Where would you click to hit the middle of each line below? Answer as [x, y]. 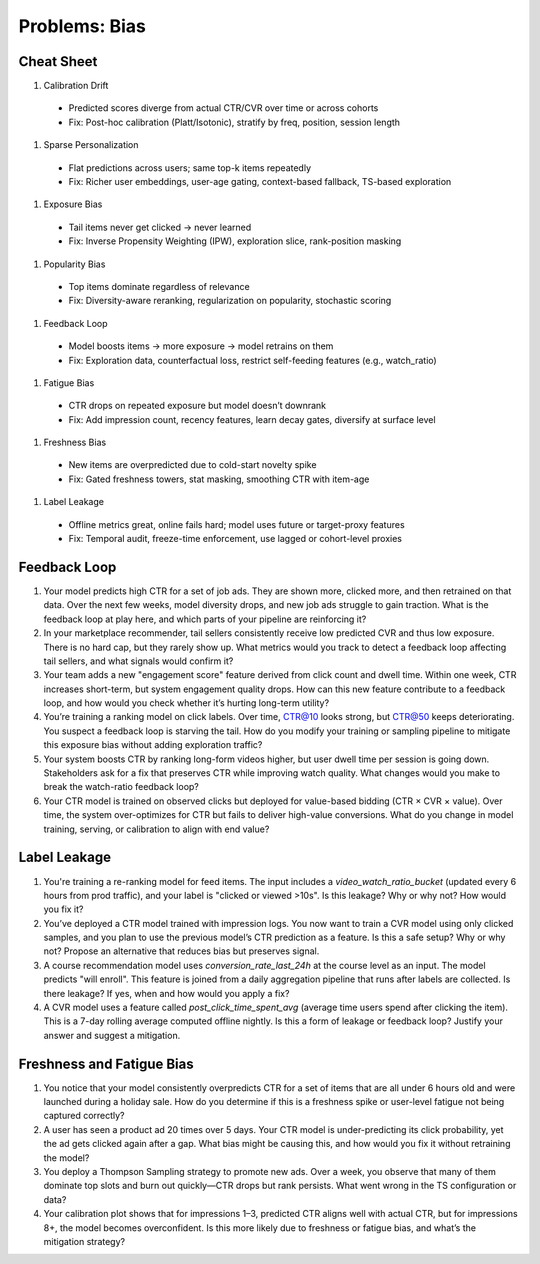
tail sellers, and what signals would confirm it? [138, 661]
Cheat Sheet [58, 61]
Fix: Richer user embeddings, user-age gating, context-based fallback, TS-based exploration [260, 182]
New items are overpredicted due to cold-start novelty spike [192, 465]
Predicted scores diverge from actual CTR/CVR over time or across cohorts [223, 108]
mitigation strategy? [84, 1241]
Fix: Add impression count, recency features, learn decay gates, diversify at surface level [252, 419]
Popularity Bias [74, 264]
